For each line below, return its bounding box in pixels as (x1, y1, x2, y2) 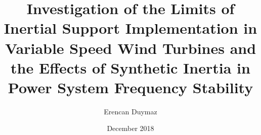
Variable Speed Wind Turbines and (5, 37, 256, 58)
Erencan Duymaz (104, 106, 157, 116)
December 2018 (107, 123, 154, 133)
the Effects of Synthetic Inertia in (11, 57, 250, 78)
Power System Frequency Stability (8, 77, 253, 97)
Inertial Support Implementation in (4, 18, 257, 38)
